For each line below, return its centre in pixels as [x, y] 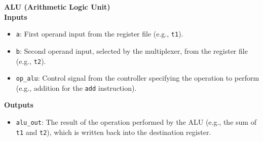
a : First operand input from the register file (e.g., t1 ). [100, 34]
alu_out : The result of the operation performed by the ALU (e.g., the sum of [136, 122]
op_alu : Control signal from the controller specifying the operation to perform [138, 78]
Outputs [19, 105]
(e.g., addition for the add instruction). [76, 87]
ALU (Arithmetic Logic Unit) [57, 7]
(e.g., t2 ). [31, 61]
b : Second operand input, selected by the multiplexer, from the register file [132, 50]
